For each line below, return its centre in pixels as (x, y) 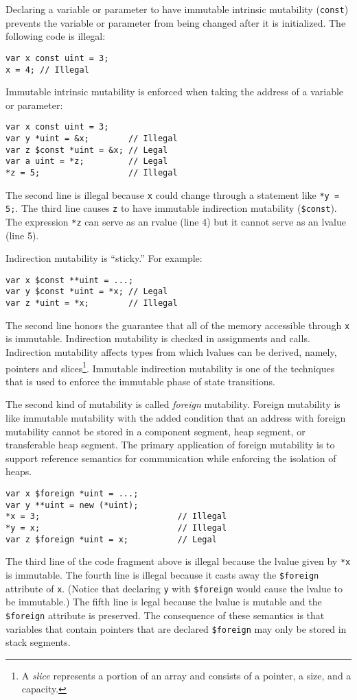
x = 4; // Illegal (47, 70)
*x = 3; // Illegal (116, 517)
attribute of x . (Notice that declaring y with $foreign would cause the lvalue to (174, 588)
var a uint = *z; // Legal (87, 161)
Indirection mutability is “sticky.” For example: (104, 258)
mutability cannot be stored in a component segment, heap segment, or (156, 431)
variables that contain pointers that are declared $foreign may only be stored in (176, 628)
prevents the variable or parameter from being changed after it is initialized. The (176, 22)
